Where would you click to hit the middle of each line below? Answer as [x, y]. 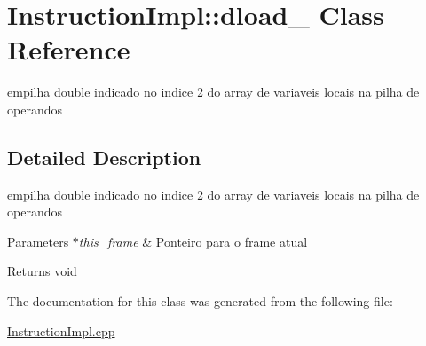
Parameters [38, 241]
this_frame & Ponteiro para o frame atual [193, 241]
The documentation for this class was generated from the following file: [200, 301]
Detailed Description [104, 157]
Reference [69, 49]
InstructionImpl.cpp [61, 330]
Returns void [42, 271]
